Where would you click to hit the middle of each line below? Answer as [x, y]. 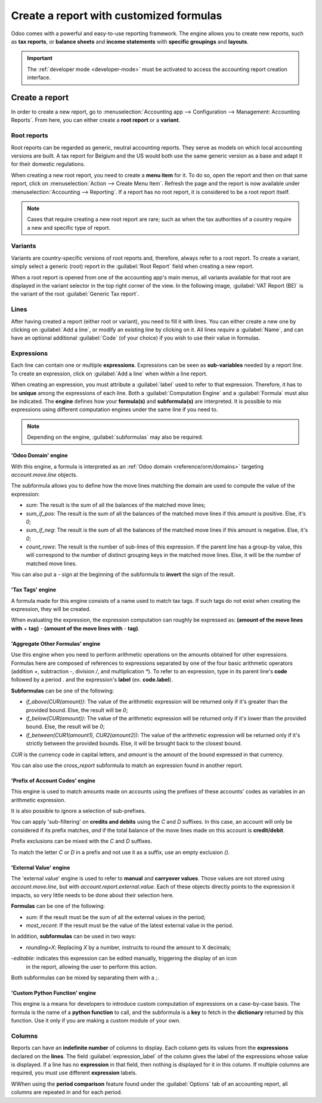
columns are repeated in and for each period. [66, 1092]
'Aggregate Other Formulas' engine [56, 643]
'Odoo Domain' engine [39, 455]
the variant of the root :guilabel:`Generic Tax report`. [75, 294]
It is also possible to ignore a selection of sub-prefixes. [78, 811]
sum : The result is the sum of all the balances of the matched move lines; [116, 505]
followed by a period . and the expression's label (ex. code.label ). [92, 680]
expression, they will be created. [51, 609]
